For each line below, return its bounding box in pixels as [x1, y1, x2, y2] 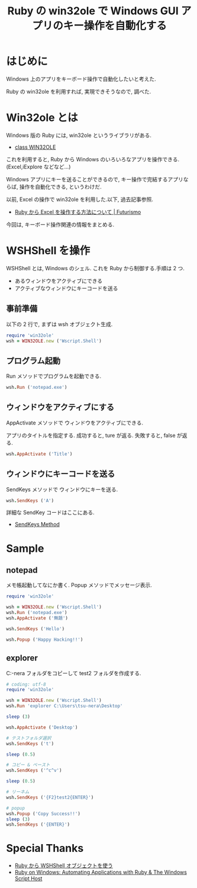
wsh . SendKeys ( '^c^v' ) [6, 768, 62, 774]
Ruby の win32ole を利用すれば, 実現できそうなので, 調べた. [6, 88, 151, 95]
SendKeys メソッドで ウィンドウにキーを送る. [6, 485, 118, 493]
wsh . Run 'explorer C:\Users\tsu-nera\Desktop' [6, 703, 123, 709]
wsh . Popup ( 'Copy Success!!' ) [6, 810, 81, 817]
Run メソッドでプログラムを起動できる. [6, 373, 102, 380]
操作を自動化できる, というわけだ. [19, 183, 102, 190]
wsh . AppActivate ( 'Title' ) [6, 451, 73, 457]
